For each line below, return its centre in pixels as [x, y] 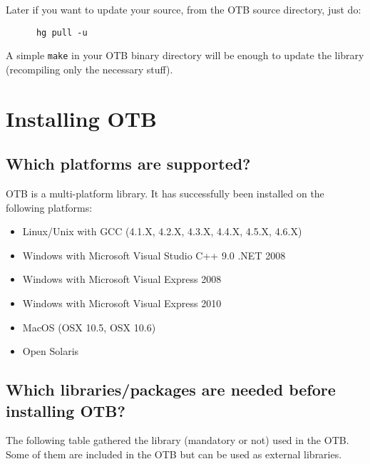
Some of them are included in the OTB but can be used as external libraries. [174, 454]
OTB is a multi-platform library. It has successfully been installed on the [165, 194]
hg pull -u [62, 32]
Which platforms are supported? [128, 164]
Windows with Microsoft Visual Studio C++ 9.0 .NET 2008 [154, 255]
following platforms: [49, 207]
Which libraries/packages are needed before [171, 390]
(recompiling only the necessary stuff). [89, 69]
